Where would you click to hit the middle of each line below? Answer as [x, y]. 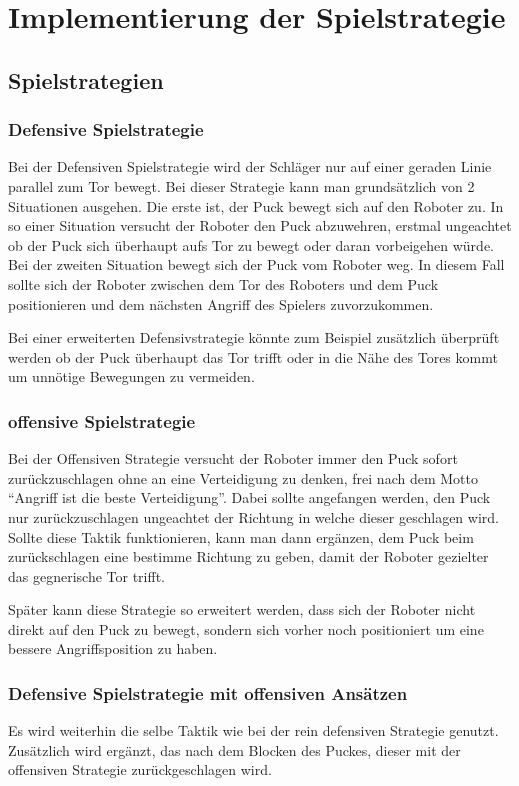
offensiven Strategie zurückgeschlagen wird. [140, 769]
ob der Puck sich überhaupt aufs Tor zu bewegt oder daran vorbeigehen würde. [251, 244]
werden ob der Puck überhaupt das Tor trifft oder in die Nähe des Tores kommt [253, 356]
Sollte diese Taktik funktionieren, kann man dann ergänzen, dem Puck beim [241, 536]
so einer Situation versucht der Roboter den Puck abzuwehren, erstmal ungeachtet [260, 225]
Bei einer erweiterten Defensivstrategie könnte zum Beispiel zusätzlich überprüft [254, 337]
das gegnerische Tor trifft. [86, 575]
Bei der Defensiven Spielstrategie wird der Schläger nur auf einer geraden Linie [250, 166]
